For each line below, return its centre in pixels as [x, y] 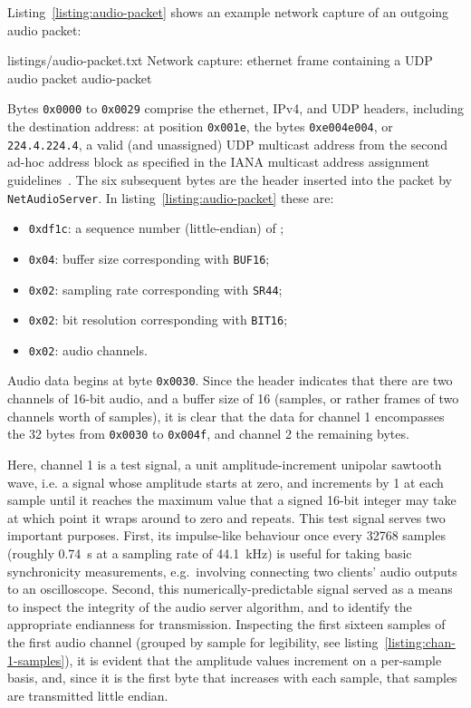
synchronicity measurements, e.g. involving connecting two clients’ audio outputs [232, 571]
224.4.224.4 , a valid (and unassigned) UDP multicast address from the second [228, 144]
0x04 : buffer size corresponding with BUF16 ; [149, 258]
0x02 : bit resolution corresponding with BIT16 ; [158, 320]
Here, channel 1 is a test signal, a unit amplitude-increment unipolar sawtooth [225, 464]
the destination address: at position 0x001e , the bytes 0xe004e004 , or [200, 126]
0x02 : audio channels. [88, 349]
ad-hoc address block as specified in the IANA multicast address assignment [219, 162]
